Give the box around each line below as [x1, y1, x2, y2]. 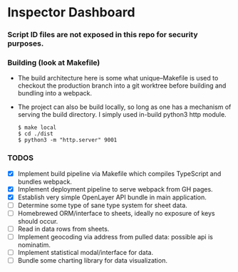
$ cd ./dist [17, 130, 53, 137]
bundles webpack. [17, 177, 73, 186]
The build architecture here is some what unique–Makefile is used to [17, 74, 219, 83]
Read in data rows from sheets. [17, 225, 110, 234]
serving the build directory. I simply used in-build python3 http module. [17, 110, 227, 119]
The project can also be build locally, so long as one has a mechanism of [17, 103, 232, 111]
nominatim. [17, 241, 51, 249]
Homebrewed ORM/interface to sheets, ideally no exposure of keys [17, 209, 215, 217]
